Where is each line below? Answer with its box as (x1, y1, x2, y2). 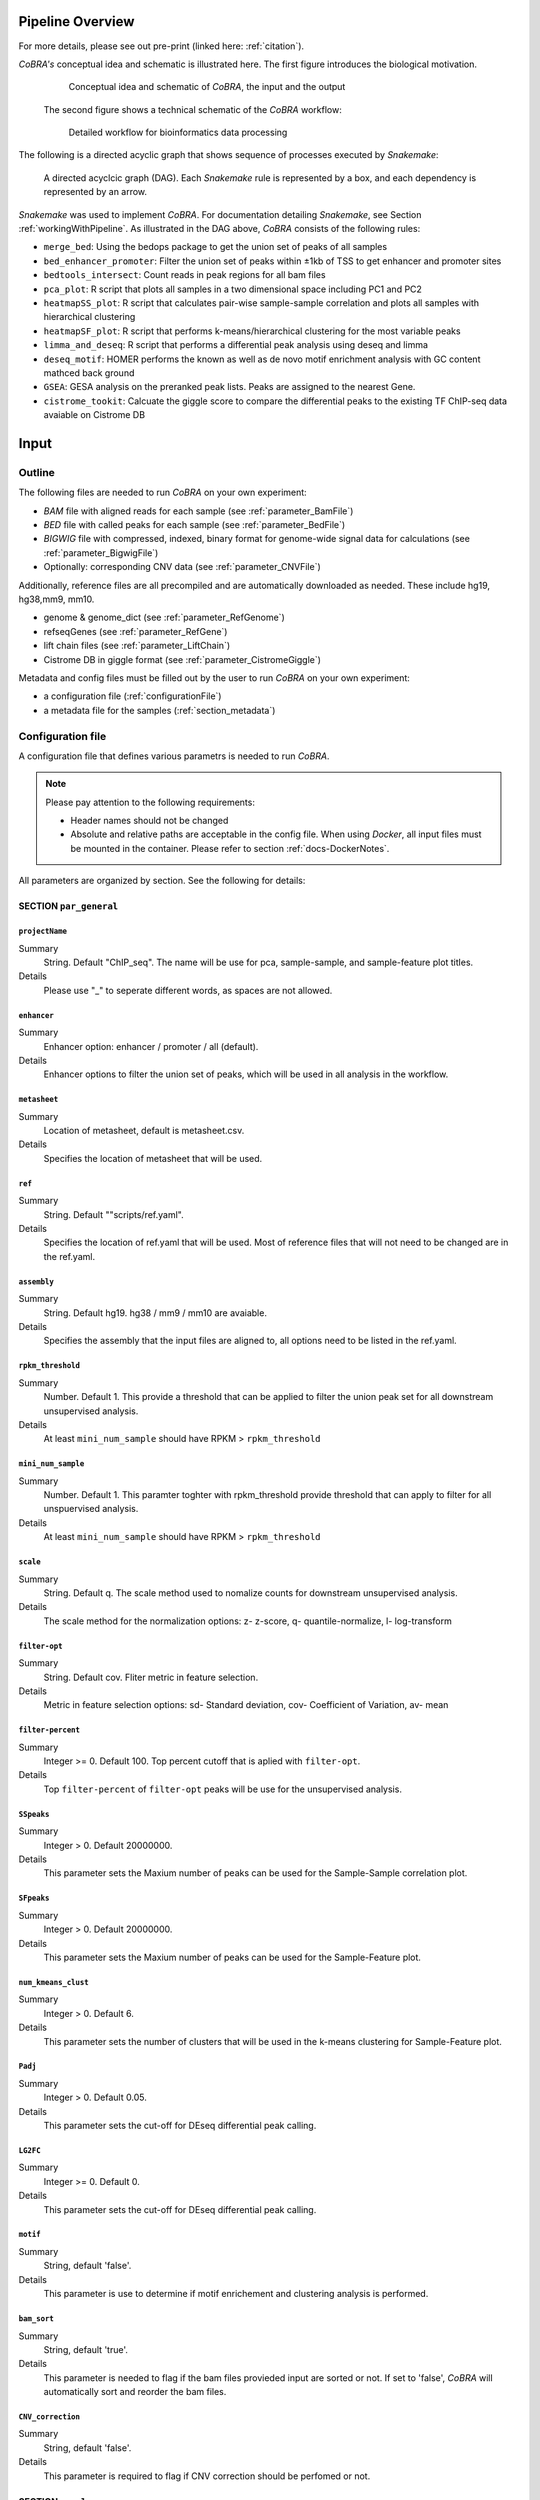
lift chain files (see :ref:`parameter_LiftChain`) (43, 640, 231, 652)
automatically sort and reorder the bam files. (43, 2386, 227, 2398)
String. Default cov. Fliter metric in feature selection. (43, 1671, 259, 1683)
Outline (18, 465, 55, 479)
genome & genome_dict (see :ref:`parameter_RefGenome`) (43, 611, 285, 624)
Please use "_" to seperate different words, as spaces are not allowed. (43, 984, 333, 996)
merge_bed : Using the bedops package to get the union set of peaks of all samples (43, 241, 388, 253)
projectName (18, 926, 67, 936)
